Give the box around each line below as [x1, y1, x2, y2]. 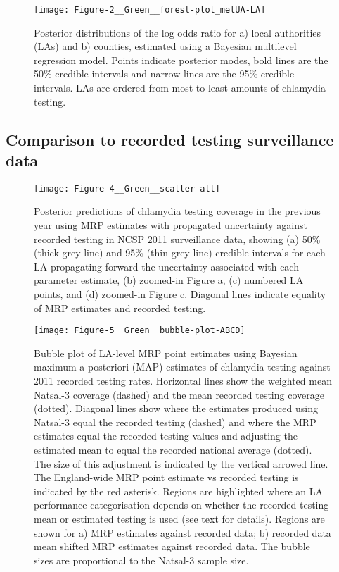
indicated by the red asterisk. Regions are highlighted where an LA [34, 483, 324, 498]
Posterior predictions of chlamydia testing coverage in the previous [34, 204, 321, 218]
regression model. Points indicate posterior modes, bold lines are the [34, 52, 328, 67]
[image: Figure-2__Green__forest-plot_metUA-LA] [34, 5, 266, 15]
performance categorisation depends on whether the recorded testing [34, 497, 329, 512]
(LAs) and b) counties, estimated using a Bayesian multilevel [34, 39, 297, 54]
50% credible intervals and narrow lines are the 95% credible [34, 66, 295, 81]
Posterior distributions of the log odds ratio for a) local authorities [34, 25, 321, 39]
